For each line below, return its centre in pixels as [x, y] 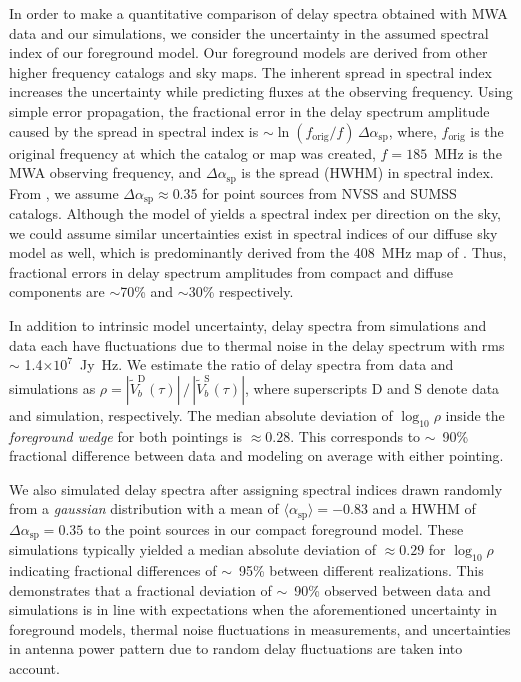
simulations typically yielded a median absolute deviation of [192, 549]
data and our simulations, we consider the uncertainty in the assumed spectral [249, 32]
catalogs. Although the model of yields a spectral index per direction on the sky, [255, 213]
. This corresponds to [355, 435]
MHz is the [468, 152]
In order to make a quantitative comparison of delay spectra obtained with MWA [258, 13]
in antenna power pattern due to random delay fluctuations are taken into [236, 648]
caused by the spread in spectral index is [134, 130]
